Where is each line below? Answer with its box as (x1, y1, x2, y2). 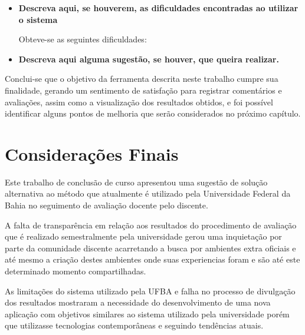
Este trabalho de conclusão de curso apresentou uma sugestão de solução (5, 175, 268, 188)
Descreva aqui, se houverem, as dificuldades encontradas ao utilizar (18, 2, 299, 14)
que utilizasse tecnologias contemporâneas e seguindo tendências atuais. (5, 319, 264, 331)
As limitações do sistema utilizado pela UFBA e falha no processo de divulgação (5, 284, 296, 297)
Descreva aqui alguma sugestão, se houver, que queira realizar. (18, 52, 279, 65)
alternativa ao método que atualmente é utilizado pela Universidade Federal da (5, 187, 291, 200)
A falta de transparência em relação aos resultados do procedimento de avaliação (5, 218, 297, 231)
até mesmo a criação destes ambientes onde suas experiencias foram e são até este (5, 253, 300, 266)
